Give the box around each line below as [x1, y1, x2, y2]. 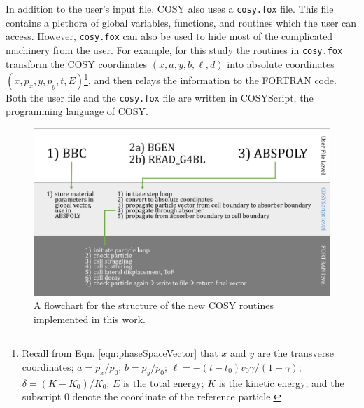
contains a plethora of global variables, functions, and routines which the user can [6, 15, 357, 29]
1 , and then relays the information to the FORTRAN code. [84, 71, 337, 87]
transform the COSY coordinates [6, 56, 148, 71]
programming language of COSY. [6, 104, 148, 118]
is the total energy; [122, 375, 204, 390]
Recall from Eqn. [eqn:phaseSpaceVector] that [22, 346, 218, 360]
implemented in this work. [34, 311, 146, 326]
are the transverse [257, 346, 334, 360]
